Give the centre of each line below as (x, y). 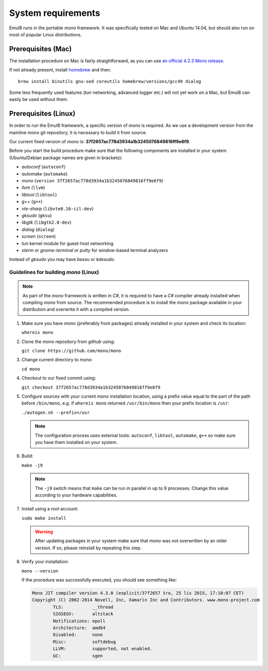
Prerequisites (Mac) (40, 49)
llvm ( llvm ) (33, 188)
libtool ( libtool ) (39, 194)
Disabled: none (78, 635)
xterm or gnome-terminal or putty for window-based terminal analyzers (95, 250)
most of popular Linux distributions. (45, 34)
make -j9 (32, 465)
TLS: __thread (83, 607)
